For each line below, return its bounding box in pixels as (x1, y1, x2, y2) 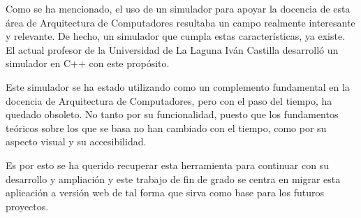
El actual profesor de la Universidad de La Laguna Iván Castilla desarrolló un (6, 42, 339, 57)
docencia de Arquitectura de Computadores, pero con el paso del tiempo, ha (6, 93, 332, 108)
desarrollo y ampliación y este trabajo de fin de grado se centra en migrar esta (6, 171, 341, 186)
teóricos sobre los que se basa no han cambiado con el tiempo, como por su (6, 120, 327, 135)
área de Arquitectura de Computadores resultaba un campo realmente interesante (6, 15, 355, 29)
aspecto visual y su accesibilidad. (6, 134, 147, 149)
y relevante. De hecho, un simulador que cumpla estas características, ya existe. (6, 29, 346, 43)
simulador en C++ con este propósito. (6, 56, 170, 71)
